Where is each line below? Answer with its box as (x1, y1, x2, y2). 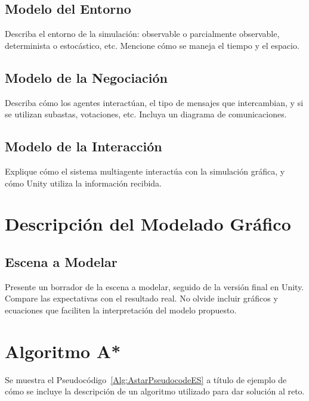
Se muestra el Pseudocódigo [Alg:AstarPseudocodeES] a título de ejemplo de (5, 373, 287, 386)
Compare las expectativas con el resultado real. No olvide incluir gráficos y (5, 292, 278, 304)
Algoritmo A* (5, 338, 121, 363)
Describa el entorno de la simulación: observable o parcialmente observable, (5, 27, 280, 40)
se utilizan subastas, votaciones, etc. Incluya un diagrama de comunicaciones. (5, 108, 287, 120)
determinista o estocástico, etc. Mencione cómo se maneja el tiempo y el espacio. (5, 39, 299, 51)
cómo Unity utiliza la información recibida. (5, 176, 162, 189)
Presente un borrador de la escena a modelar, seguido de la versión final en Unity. (5, 280, 304, 293)
